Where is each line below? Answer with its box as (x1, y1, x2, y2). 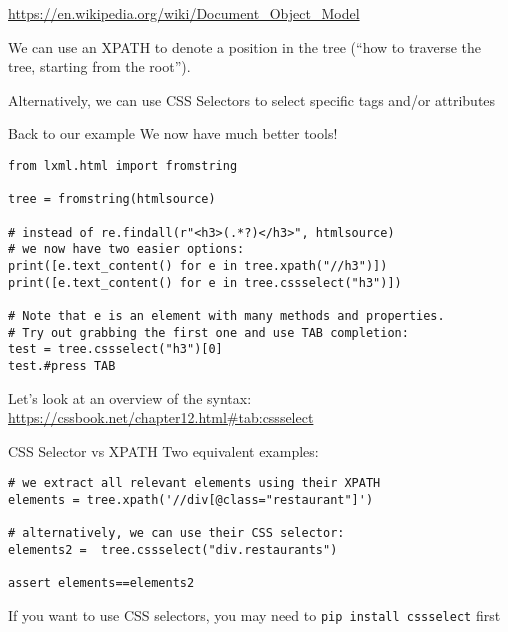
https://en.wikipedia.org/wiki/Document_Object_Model (8, 3, 360, 23)
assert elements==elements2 (8, 576, 195, 591)
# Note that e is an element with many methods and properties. (8, 308, 445, 323)
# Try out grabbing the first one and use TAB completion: (8, 325, 409, 340)
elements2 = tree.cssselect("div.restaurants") (8, 542, 338, 557)
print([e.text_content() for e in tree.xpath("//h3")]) (8, 258, 388, 273)
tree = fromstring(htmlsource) (8, 192, 216, 207)
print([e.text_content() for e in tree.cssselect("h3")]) (8, 275, 402, 290)
